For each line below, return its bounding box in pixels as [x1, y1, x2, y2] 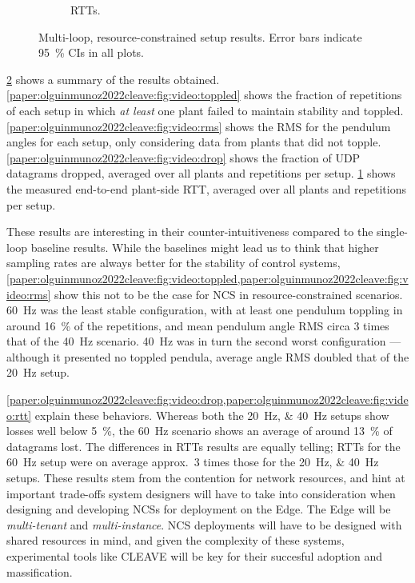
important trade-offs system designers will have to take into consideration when [6, 485, 396, 501]
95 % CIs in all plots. [38, 44, 144, 61]
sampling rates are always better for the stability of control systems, [6, 254, 341, 271]
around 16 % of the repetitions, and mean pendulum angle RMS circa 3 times [6, 317, 389, 333]
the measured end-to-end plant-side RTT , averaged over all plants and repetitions [6, 180, 406, 197]
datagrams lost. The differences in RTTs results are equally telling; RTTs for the [6, 437, 401, 454]
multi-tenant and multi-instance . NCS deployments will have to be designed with [6, 516, 402, 533]
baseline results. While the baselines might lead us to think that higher [30, 238, 379, 255]
